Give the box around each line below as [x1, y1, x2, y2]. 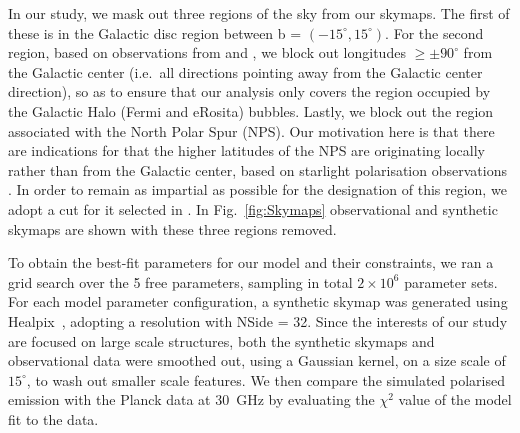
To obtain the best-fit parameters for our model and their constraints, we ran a [8, 252, 494, 273]
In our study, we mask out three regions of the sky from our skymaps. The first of [8, 3, 510, 23]
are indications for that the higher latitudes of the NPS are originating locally [8, 140, 485, 161]
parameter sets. [404, 271, 498, 292]
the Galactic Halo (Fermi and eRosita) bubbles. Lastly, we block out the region [8, 100, 494, 121]
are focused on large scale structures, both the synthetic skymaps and [8, 330, 435, 351]
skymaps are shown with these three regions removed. [8, 218, 337, 239]
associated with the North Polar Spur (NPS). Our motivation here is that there [8, 120, 495, 141]
